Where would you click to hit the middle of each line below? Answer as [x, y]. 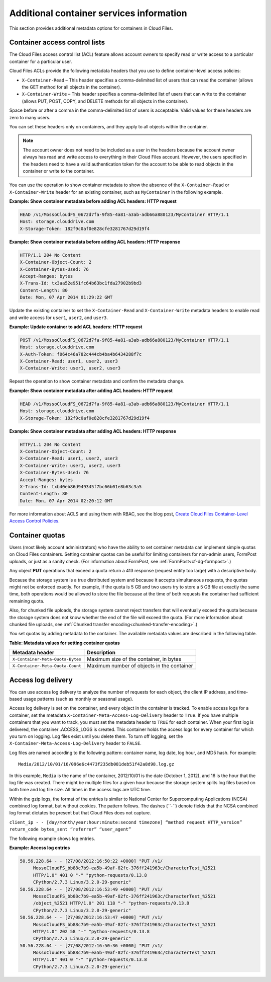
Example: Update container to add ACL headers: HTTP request [76, 327]
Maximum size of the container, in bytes [134, 659]
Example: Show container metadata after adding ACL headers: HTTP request [91, 391]
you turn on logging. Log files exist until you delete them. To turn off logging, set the [96, 736]
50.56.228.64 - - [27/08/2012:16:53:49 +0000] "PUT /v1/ [91, 889]
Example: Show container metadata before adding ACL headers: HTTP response [95, 242]
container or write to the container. [59, 171]
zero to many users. [30, 117]
